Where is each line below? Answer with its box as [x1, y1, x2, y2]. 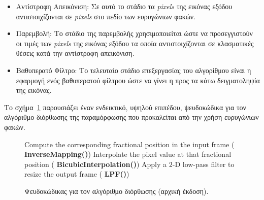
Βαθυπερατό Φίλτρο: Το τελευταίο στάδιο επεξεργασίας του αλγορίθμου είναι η [16, 64, 251, 75]
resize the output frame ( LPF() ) [24, 169, 129, 179]
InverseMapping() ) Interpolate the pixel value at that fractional [24, 149, 232, 159]
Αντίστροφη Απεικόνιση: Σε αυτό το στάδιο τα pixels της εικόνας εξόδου [16, 1, 233, 11]
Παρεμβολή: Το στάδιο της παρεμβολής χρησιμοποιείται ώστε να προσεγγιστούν [16, 28, 253, 39]
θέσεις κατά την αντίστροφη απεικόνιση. [16, 48, 135, 58]
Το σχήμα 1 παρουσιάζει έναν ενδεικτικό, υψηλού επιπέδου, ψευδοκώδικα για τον [4, 102, 246, 112]
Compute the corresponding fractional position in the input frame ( [24, 139, 235, 149]
